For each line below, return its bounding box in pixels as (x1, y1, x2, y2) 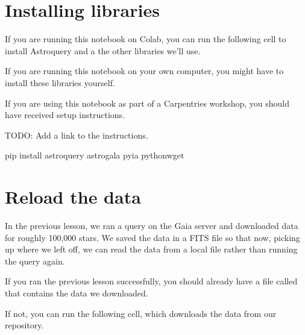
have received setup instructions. (5, 108, 125, 121)
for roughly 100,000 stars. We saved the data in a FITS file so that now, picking (5, 231, 300, 243)
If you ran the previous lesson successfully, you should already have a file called (5, 275, 298, 287)
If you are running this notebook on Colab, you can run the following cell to (5, 33, 286, 45)
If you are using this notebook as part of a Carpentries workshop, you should (5, 96, 290, 109)
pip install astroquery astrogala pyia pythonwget (5, 149, 184, 161)
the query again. (5, 254, 65, 267)
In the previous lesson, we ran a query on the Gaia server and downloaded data (5, 219, 298, 231)
